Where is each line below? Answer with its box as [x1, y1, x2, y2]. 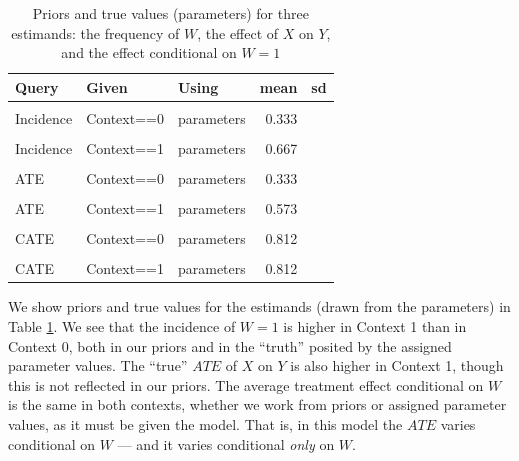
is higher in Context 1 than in [283, 316, 467, 337]
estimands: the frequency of [11, 22, 180, 43]
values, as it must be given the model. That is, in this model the [8, 414, 403, 434]
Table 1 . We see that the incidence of [8, 316, 236, 337]
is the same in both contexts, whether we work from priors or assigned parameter [8, 394, 507, 415]
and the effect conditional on [61, 42, 237, 63]
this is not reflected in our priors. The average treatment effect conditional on [8, 374, 484, 395]
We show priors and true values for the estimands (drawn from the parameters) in [8, 296, 511, 317]
